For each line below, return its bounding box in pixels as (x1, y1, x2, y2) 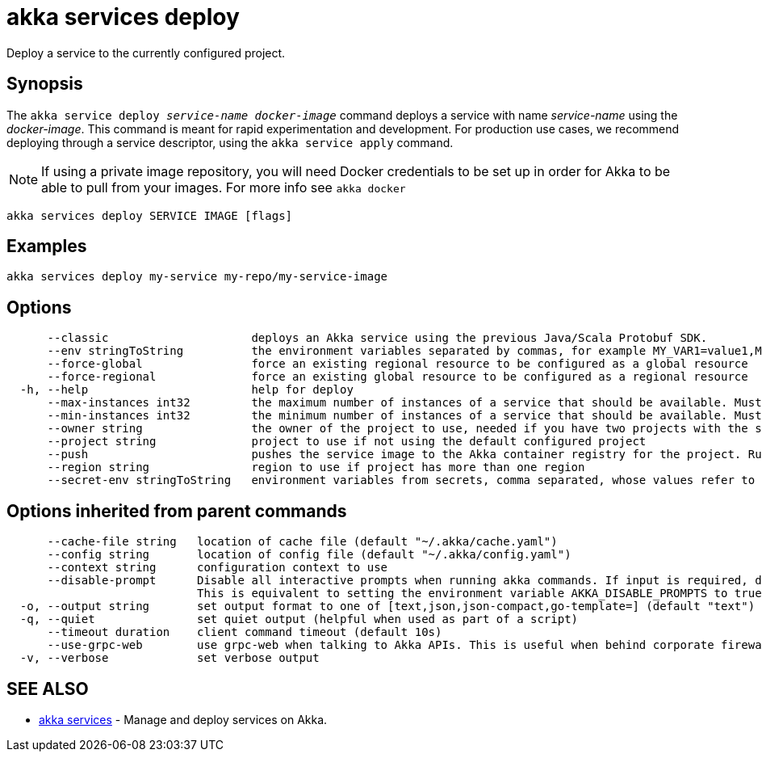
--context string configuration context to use (47, 561, 388, 575)
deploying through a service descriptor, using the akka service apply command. (6, 135, 454, 149)
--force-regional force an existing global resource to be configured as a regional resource (47, 370, 748, 384)
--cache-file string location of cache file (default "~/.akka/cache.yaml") (47, 535, 558, 549)
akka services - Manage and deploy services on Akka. (39, 712, 328, 726)
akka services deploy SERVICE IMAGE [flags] (6, 208, 293, 222)
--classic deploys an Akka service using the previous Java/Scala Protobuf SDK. (47, 331, 708, 345)
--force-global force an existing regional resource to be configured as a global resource (47, 357, 748, 371)
